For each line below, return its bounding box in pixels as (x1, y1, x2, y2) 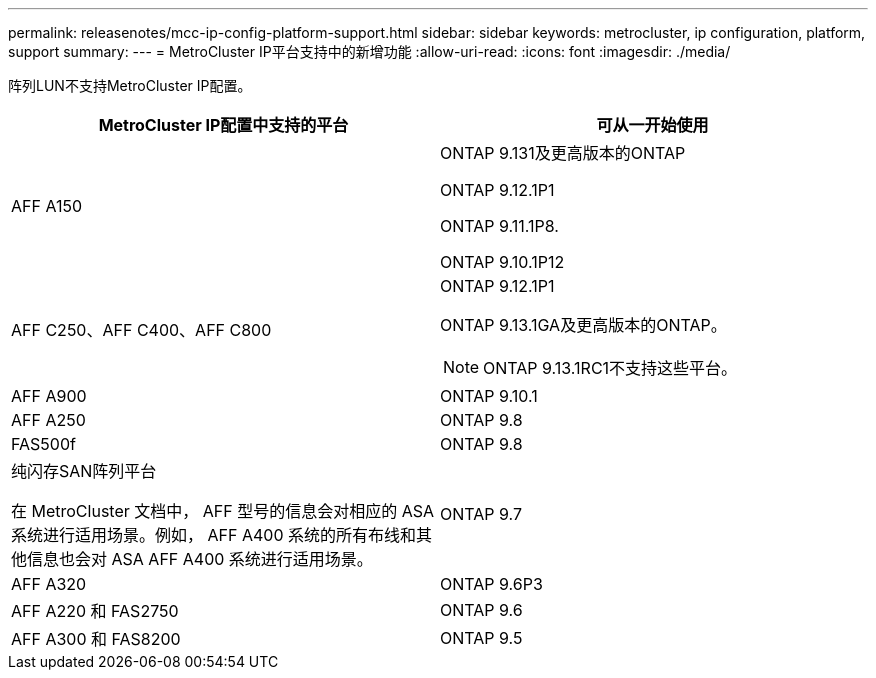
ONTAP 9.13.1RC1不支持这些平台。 (483, 358, 738, 378)
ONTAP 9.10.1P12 (440, 252, 565, 272)
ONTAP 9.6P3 (440, 574, 543, 594)
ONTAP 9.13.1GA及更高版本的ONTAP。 (440, 315, 727, 335)
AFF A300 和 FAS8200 (11, 629, 181, 649)
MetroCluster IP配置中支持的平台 (98, 115, 349, 135)
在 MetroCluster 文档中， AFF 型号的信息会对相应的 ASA (11, 501, 435, 521)
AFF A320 (11, 574, 87, 594)
